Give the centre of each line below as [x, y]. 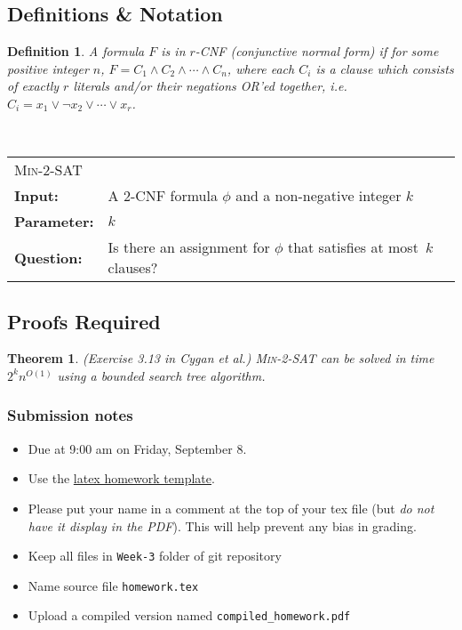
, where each [261, 68]
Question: [48, 257]
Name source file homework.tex [113, 585]
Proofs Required [84, 321]
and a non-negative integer [319, 196]
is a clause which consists [385, 68]
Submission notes [70, 415]
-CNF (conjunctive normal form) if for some [317, 51]
